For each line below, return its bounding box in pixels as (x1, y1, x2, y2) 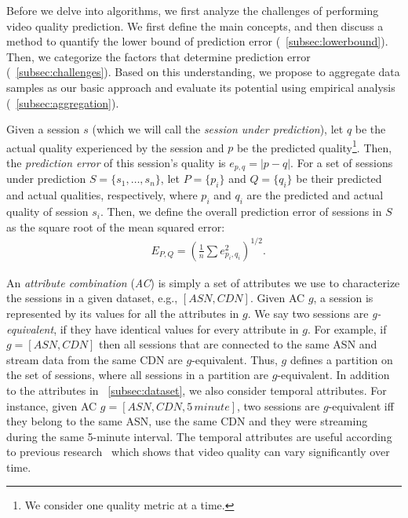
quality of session (6, 203, 89, 220)
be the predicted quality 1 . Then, (236, 137, 392, 155)
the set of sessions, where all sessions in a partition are (6, 367, 269, 383)
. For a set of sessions (290, 155, 393, 170)
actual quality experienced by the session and (6, 139, 224, 155)
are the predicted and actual (246, 187, 384, 203)
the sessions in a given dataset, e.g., (6, 290, 178, 306)
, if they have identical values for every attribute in (53, 320, 299, 337)
